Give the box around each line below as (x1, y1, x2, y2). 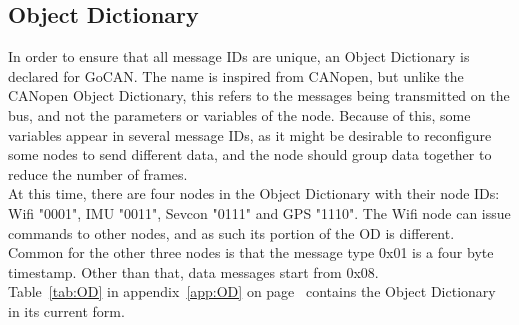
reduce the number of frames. (8, 163, 188, 184)
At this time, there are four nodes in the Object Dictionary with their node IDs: (8, 183, 500, 204)
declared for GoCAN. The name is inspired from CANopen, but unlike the (8, 65, 464, 86)
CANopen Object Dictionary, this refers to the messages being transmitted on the (8, 85, 510, 106)
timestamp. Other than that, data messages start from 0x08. (8, 261, 379, 282)
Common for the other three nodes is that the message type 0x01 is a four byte (8, 242, 494, 263)
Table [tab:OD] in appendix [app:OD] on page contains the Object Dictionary (8, 281, 496, 302)
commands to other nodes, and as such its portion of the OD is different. (8, 222, 455, 243)
